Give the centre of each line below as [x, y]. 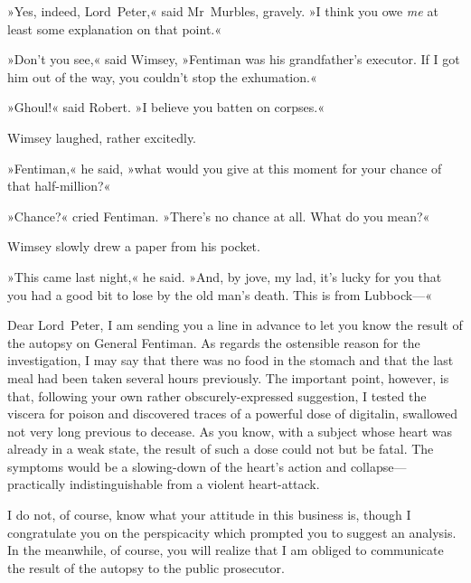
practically [37, 484]
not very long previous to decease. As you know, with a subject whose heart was [230, 431]
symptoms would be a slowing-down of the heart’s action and [177, 466]
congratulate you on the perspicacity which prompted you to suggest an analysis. [232, 532]
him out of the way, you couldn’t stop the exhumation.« [162, 76]
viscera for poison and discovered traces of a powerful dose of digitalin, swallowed [233, 414]
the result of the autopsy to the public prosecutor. [146, 567]
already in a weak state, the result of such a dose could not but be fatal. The [221, 449]
